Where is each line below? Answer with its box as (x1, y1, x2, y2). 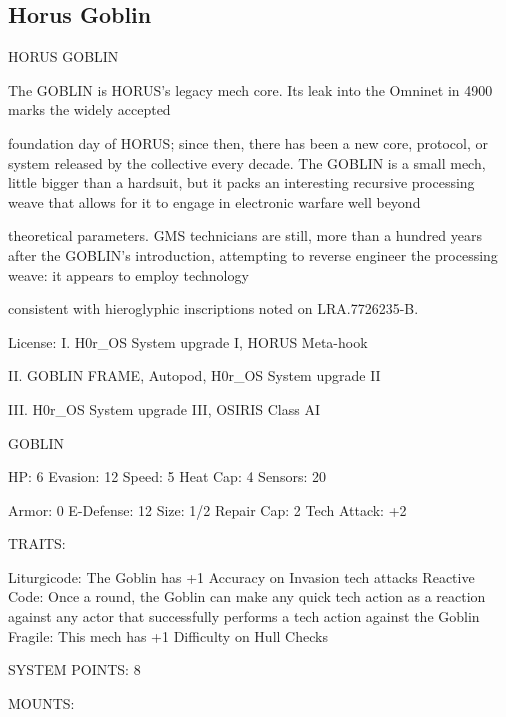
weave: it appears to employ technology (8, 264, 249, 285)
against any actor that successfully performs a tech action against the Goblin (8, 606, 480, 627)
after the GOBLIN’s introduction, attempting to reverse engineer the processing (8, 244, 498, 265)
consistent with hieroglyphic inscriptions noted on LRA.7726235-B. (8, 298, 419, 319)
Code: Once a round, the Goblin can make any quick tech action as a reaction (8, 586, 486, 607)
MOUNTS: (8, 692, 75, 713)
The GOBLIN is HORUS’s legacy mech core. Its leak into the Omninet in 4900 (8, 79, 493, 100)
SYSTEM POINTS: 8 (8, 659, 141, 680)
